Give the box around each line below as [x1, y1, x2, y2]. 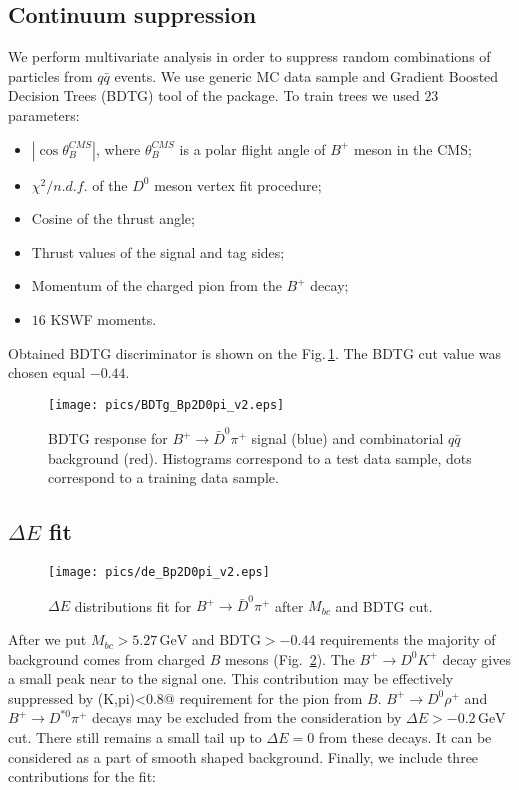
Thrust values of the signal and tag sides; [31, 241, 285, 262]
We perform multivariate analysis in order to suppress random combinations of [8, 46, 491, 67]
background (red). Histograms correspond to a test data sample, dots [48, 447, 472, 468]
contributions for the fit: [8, 766, 156, 787]
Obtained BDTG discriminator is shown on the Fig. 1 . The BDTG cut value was [8, 342, 502, 363]
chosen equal [8, 362, 86, 383]
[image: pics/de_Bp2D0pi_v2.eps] [48, 565, 270, 580]
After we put [8, 629, 87, 650]
